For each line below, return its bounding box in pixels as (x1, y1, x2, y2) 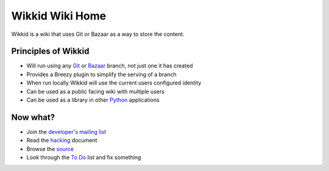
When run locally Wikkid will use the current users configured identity (26, 79, 202, 86)
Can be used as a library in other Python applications (26, 96, 160, 103)
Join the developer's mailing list (26, 128, 107, 135)
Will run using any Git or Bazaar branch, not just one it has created (26, 62, 193, 69)
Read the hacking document (26, 137, 97, 144)
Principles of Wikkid (11, 46, 90, 57)
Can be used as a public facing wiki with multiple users (26, 88, 164, 95)
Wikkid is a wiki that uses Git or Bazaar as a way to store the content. (11, 30, 185, 38)
